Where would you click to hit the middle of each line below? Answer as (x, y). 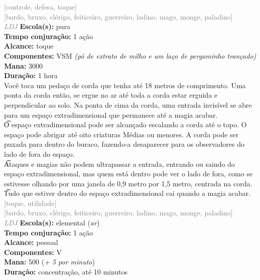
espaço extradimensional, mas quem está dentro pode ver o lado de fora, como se (128, 174)
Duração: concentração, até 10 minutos (66, 272)
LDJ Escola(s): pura (37, 26)
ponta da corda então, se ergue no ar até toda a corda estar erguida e (111, 95)
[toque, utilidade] (30, 203)
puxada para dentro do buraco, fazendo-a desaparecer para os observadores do (124, 144)
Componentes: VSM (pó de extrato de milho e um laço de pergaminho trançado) (130, 55)
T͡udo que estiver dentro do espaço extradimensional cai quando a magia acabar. (127, 193)
